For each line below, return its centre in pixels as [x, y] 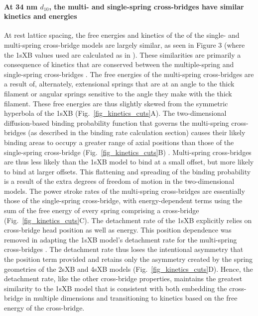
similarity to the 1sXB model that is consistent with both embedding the [116, 288]
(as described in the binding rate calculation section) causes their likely [137, 132]
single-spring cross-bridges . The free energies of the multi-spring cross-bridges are [129, 74]
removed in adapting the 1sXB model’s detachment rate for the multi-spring [121, 239]
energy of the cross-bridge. [44, 308]
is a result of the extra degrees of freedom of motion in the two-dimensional [119, 181]
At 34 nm [21, 6]
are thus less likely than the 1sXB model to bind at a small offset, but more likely [129, 162]
